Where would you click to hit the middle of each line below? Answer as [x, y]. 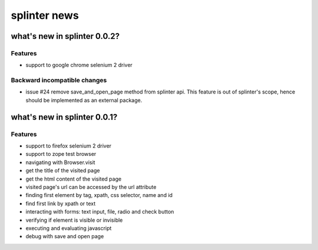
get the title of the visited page [63, 171]
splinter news [45, 15]
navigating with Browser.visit [60, 162]
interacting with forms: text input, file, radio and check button [100, 212]
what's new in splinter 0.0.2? [65, 36]
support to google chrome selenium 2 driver [79, 65]
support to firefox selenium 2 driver [69, 146]
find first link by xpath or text [61, 204]
